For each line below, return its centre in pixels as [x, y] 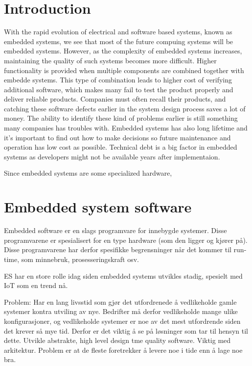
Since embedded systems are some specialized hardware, [88, 173]
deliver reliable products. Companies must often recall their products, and [115, 99]
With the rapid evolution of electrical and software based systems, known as [118, 32]
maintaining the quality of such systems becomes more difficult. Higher [110, 60]
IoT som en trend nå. [36, 285]
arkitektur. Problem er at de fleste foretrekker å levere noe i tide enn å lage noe [123, 350]
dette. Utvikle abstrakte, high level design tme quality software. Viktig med [117, 340]
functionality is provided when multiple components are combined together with [124, 70]
